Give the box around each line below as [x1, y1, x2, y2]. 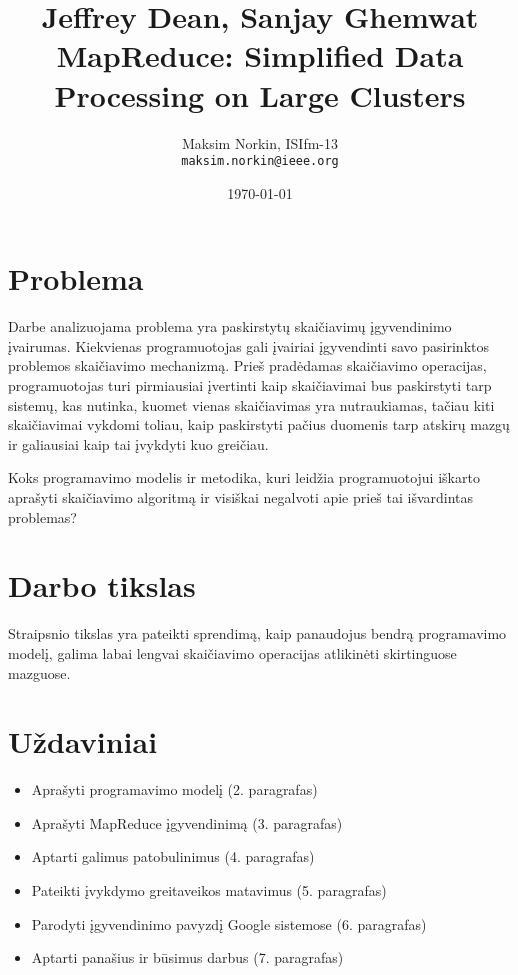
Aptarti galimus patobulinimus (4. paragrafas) [31, 846, 315, 867]
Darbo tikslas [8, 565, 196, 606]
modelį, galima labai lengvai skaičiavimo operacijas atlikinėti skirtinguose [8, 642, 457, 663]
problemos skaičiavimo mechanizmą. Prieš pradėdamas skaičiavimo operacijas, [8, 355, 487, 376]
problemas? [8, 506, 77, 527]
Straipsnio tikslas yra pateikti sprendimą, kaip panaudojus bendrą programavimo [8, 623, 507, 644]
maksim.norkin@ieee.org [181, 154, 339, 169]
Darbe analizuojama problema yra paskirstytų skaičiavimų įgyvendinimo [8, 316, 452, 337]
